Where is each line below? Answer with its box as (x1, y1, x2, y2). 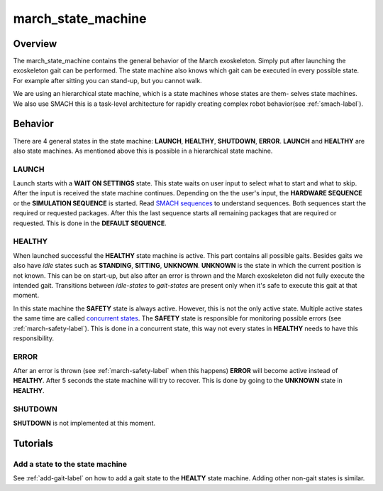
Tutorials (13, 437, 53, 449)
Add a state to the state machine (13, 459, 128, 469)
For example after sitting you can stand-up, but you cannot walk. (13, 76, 202, 85)
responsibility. (13, 334, 55, 342)
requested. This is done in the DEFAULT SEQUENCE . (13, 219, 167, 227)
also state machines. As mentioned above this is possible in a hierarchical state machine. (13, 146, 273, 155)
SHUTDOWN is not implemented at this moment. (13, 419, 156, 427)
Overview (13, 38, 57, 50)
